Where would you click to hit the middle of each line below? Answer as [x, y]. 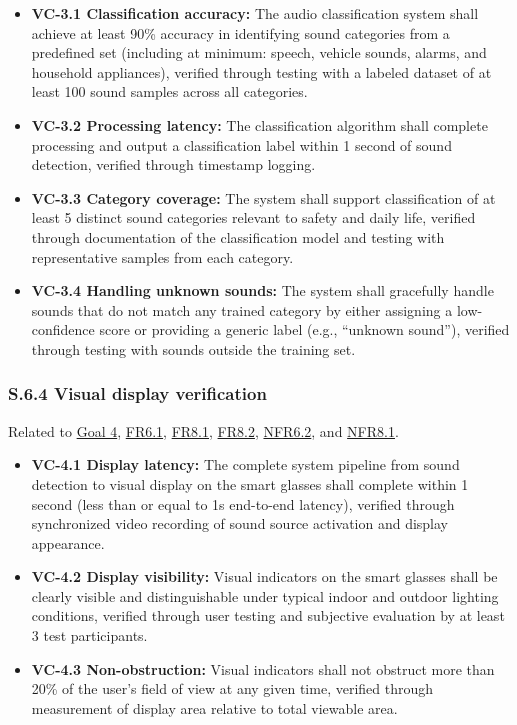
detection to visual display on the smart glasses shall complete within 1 [250, 483]
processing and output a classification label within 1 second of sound [241, 144]
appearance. [68, 542]
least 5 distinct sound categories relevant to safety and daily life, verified [253, 217]
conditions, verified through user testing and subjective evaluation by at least [268, 615]
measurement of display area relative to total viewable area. [214, 707]
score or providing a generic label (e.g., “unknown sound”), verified [304, 329]
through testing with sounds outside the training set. [193, 348]
